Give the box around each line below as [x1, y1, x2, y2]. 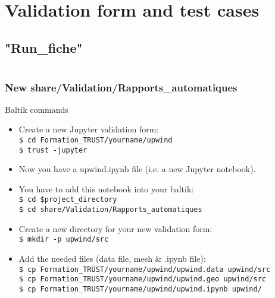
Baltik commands [5, 103, 68, 115]
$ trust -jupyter [18, 145, 87, 154]
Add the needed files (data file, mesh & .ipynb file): [18, 252, 206, 265]
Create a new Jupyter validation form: [18, 123, 159, 135]
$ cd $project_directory [18, 195, 117, 204]
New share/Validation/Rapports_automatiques [5, 80, 237, 94]
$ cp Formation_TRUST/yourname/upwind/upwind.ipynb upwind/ [18, 284, 262, 293]
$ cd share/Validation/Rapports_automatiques [18, 205, 202, 214]
